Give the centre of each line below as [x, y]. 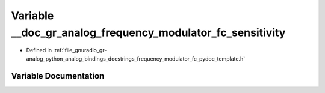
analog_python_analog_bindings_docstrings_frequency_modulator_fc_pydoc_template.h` [136, 58]
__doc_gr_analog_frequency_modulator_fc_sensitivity [148, 32]
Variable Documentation [58, 76]
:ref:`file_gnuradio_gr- [80, 50]
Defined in [39, 50]
